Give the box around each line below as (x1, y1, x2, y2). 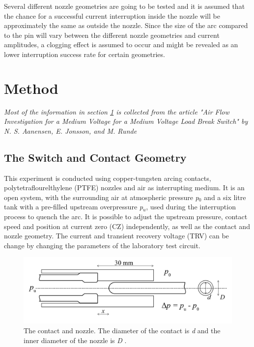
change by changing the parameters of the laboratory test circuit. (4, 240, 200, 250)
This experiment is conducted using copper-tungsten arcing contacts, (4, 173, 211, 183)
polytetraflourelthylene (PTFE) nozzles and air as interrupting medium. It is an (4, 182, 245, 193)
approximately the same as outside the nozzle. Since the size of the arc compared (4, 20, 248, 30)
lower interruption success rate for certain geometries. (4, 49, 165, 59)
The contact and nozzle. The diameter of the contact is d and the (24, 325, 221, 335)
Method (4, 78, 58, 98)
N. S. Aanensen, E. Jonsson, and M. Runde (4, 125, 137, 136)
